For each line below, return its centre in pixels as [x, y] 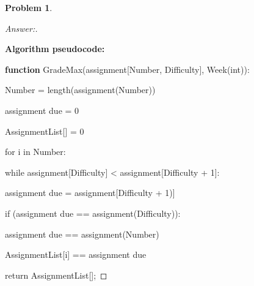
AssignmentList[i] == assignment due [76, 254]
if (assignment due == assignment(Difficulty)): [93, 213]
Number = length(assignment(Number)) [80, 90]
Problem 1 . [29, 7]
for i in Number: [35, 152]
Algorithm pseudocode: [55, 49]
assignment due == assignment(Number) [82, 234]
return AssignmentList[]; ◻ [56, 275]
